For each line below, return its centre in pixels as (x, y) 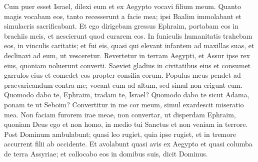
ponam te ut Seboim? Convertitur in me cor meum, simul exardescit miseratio (124, 104)
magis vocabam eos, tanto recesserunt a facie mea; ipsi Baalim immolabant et (123, 16)
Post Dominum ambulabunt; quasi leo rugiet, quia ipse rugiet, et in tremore (120, 134)
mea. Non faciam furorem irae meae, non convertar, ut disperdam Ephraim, (120, 114)
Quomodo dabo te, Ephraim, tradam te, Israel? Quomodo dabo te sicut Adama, (127, 95)
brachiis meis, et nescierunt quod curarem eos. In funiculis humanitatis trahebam (128, 35)
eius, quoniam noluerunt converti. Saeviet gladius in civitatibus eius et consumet (127, 65)
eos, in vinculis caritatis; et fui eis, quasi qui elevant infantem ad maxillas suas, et (129, 45)
